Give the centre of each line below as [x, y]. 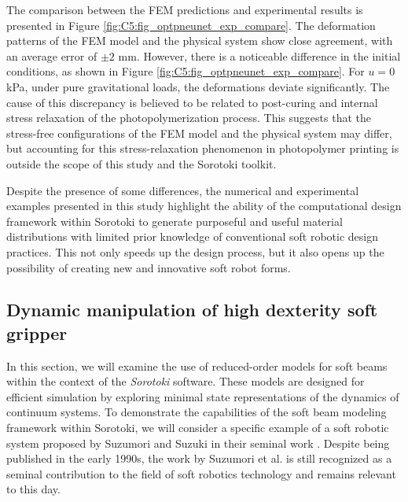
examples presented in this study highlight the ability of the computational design [204, 206]
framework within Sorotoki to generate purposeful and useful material [175, 221]
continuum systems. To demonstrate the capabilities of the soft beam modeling [197, 412]
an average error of [52, 55]
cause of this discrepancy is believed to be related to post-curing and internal [192, 102]
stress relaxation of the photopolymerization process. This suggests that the [189, 118]
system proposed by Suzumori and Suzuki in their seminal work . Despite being [198, 443]
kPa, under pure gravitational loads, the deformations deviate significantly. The [198, 86]
